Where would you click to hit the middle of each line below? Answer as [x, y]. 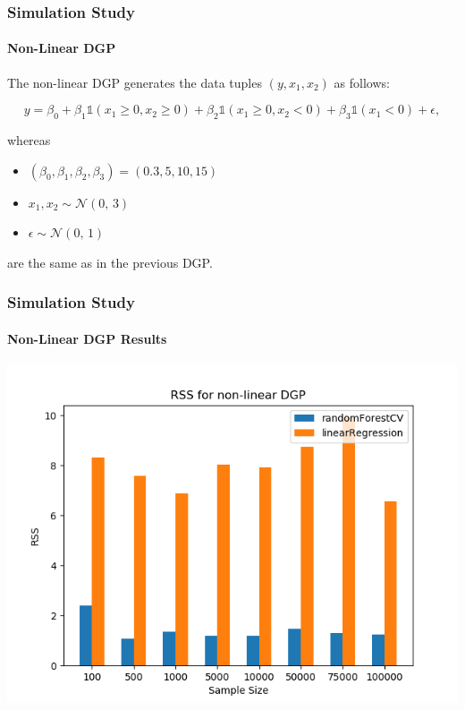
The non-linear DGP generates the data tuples [135, 82]
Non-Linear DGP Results [87, 338]
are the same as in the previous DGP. [110, 262]
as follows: [362, 82]
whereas [29, 140]
